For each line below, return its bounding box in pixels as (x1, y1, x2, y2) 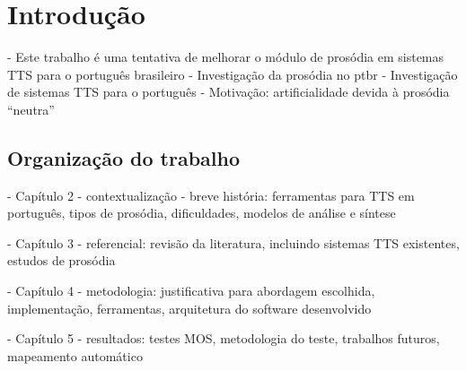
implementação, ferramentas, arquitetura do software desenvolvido (7, 298, 372, 317)
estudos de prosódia (7, 251, 116, 270)
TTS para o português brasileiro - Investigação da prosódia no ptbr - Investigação (7, 65, 458, 83)
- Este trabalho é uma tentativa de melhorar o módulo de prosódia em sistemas (7, 47, 444, 66)
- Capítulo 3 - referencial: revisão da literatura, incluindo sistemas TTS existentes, (7, 233, 460, 252)
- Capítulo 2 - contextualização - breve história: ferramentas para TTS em (7, 185, 415, 204)
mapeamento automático (7, 346, 143, 365)
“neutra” (7, 99, 55, 118)
